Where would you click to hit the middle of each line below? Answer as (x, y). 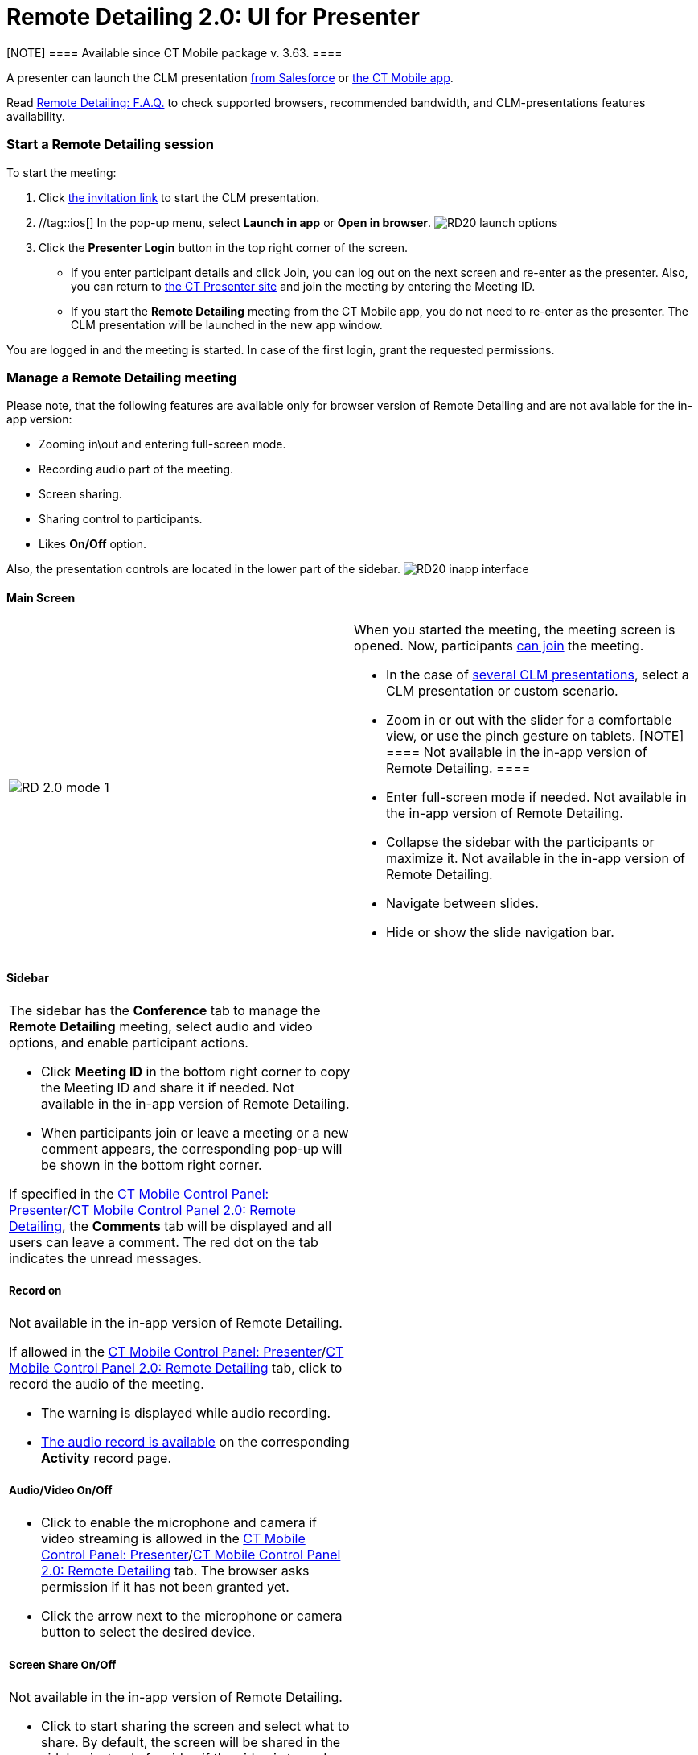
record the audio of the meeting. (107, 1384)
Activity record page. (107, 1458)
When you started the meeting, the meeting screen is (515, 630)
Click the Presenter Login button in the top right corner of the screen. (224, 247)
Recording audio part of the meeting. (136, 469)
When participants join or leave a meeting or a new (195, 1132)
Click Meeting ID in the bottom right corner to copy (196, 1071)
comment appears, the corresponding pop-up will (192, 1148)
